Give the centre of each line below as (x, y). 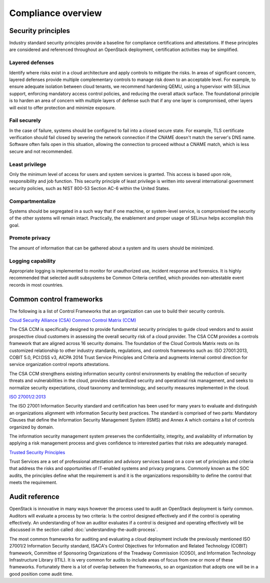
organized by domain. (32, 427)
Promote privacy (30, 238)
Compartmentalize (32, 201)
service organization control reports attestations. (59, 364)
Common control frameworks (56, 299)
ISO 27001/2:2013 (27, 396)
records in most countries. (36, 284)
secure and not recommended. (41, 151)
